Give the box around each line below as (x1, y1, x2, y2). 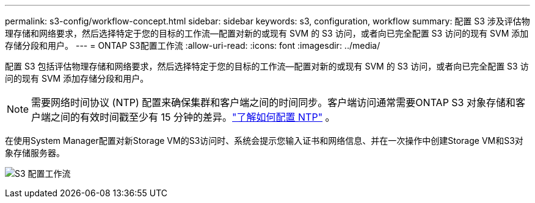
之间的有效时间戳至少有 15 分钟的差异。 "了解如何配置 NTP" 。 (51, 111, 335, 123)
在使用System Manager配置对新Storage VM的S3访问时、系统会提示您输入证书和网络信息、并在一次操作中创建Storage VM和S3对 (5, 135, 523, 146)
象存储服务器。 (5, 148, 65, 158)
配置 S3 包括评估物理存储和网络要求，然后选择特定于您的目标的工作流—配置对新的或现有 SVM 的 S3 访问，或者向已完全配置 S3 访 (5, 61, 529, 71)
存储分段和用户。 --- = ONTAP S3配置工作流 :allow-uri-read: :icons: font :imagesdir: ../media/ (5, 40, 380, 51)
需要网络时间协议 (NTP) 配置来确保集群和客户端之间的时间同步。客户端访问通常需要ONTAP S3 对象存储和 (31, 96, 516, 109)
